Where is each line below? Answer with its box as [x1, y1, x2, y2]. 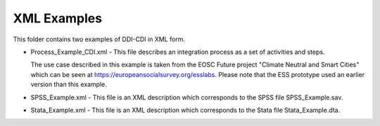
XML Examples [13, 10, 102, 26]
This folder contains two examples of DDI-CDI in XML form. [13, 35, 186, 43]
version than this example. [30, 80, 107, 89]
